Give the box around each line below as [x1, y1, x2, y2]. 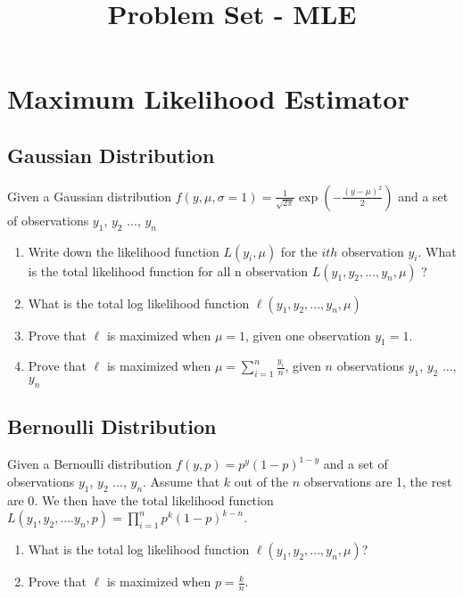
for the [280, 242, 318, 260]
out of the [234, 471, 289, 490]
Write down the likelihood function [28, 242, 219, 260]
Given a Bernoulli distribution [7, 455, 172, 473]
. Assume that [143, 471, 220, 490]
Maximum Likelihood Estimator [7, 80, 409, 117]
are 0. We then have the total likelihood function [7, 490, 274, 509]
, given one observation [245, 325, 371, 344]
